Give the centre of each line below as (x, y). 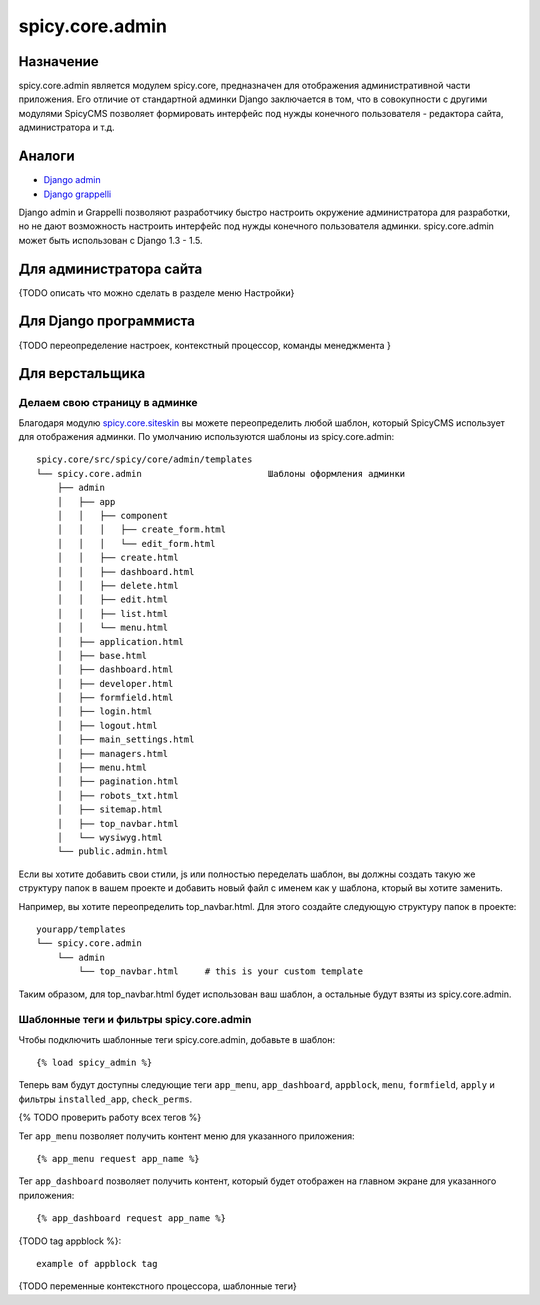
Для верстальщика (82, 373)
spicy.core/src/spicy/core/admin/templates (144, 459)
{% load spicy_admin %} (94, 1063)
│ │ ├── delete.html (117, 585)
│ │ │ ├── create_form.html (141, 529)
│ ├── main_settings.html (125, 739)
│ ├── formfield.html (115, 698)
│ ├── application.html (120, 641)
